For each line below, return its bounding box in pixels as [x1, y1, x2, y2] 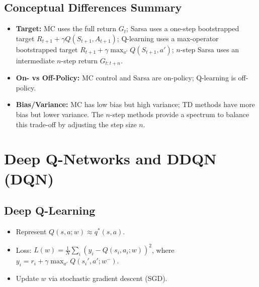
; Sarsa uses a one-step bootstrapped [126, 23, 239, 34]
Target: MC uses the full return [16, 23, 117, 34]
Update [16, 272, 39, 283]
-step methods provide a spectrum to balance [110, 109, 249, 120]
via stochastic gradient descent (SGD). [48, 272, 167, 283]
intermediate [16, 55, 55, 65]
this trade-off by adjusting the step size [16, 119, 137, 129]
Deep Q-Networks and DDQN [4, 148, 217, 169]
